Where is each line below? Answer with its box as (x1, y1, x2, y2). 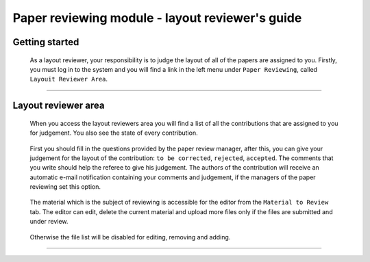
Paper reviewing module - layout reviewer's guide (12, 10, 302, 25)
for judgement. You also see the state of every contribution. (29, 129, 198, 137)
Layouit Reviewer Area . (29, 75, 108, 83)
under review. (29, 218, 69, 226)
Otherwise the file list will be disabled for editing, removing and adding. (29, 233, 231, 241)
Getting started (12, 36, 79, 48)
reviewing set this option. (29, 183, 101, 191)
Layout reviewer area (12, 100, 105, 112)
